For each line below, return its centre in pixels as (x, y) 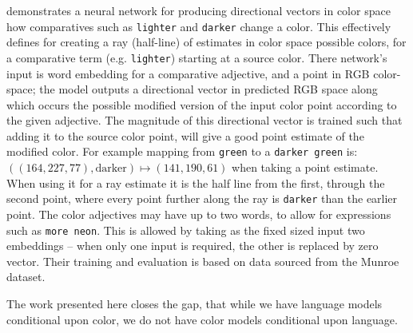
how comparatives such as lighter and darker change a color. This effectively (199, 26)
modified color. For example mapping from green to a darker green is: (182, 151)
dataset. (26, 277)
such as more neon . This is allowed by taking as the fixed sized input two (186, 230)
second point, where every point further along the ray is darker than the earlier (202, 198)
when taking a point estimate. (305, 167)
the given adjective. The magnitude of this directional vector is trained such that (205, 120)
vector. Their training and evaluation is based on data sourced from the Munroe (203, 261)
